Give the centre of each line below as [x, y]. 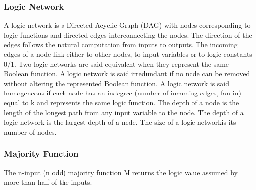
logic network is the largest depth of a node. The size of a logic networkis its [120, 122]
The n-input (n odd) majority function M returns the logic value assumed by [121, 172]
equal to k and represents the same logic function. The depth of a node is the [122, 102]
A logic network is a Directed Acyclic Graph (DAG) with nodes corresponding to [127, 25]
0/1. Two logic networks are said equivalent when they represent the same [117, 64]
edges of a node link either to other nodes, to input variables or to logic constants [128, 54]
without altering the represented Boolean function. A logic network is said [117, 83]
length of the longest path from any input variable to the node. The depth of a [124, 112]
